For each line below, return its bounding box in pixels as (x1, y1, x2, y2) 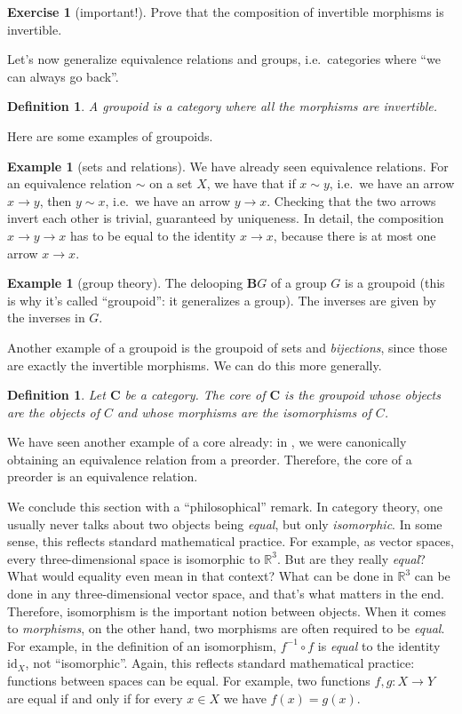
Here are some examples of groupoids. (7, 126, 213, 145)
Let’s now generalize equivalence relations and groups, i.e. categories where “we (7, 50, 441, 68)
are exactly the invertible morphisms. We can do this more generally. (7, 355, 382, 374)
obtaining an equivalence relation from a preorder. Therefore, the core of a (7, 449, 412, 468)
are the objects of (7, 402, 100, 421)
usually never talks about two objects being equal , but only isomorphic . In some (7, 514, 442, 533)
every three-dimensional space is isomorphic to (7, 549, 260, 567)
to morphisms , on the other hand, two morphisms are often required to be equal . (7, 619, 445, 638)
